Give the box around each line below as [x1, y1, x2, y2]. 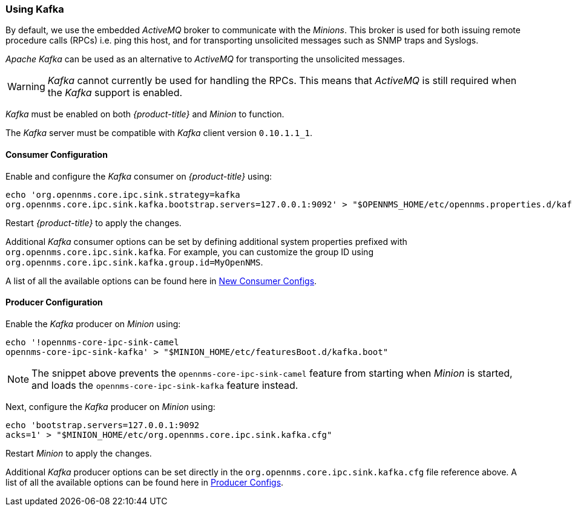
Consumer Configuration [5, 149, 108, 160]
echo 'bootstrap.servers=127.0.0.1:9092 [5, 420, 200, 430]
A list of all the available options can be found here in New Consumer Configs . [5, 275, 317, 286]
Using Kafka [5, 3, 64, 15]
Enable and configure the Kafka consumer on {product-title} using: [5, 171, 272, 181]
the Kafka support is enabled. [47, 86, 183, 99]
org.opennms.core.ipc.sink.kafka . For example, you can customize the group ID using [5, 246, 373, 257]
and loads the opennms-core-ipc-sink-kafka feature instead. [31, 379, 298, 391]
